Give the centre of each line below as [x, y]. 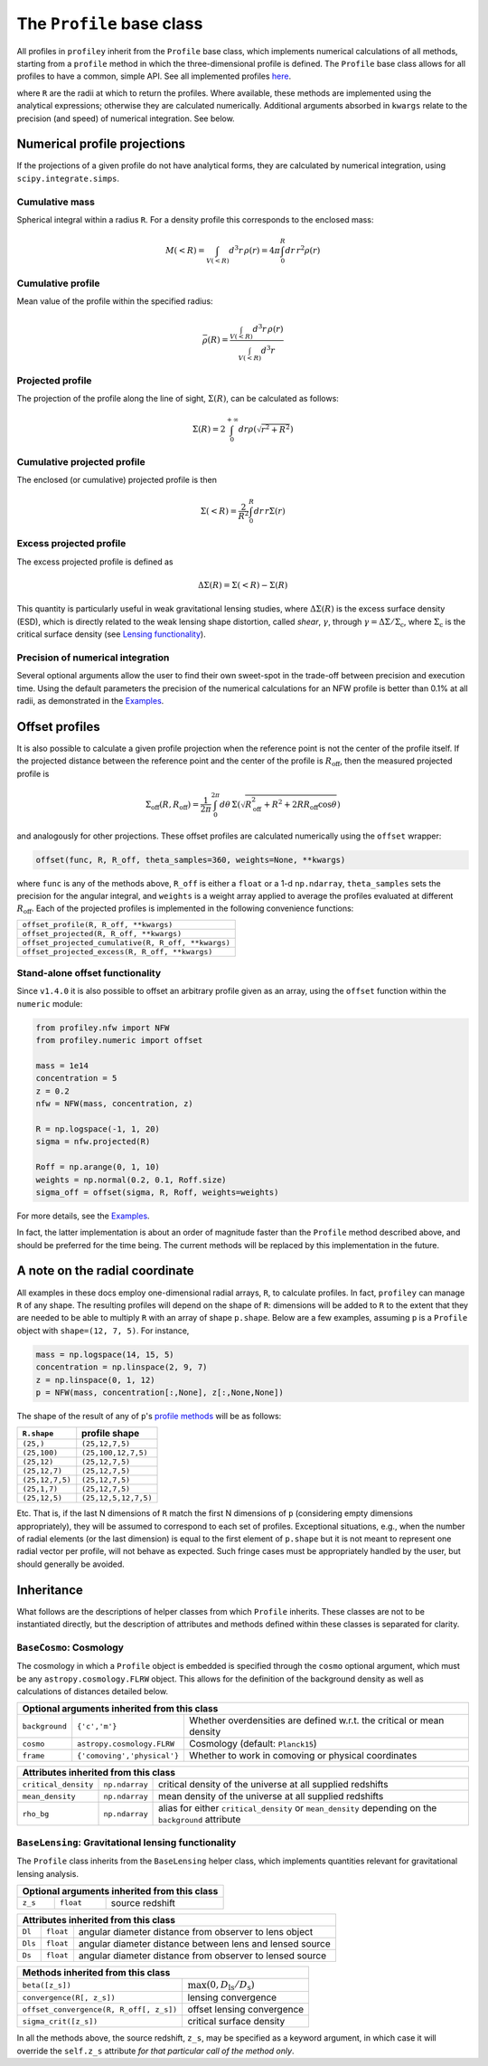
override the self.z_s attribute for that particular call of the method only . [155, 2051]
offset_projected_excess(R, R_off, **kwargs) [117, 951]
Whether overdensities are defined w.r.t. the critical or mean [316, 1720]
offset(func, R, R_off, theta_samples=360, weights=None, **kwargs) [191, 860]
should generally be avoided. [71, 1564]
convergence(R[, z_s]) [69, 1998]
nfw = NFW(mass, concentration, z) [114, 1104]
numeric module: [50, 1003]
